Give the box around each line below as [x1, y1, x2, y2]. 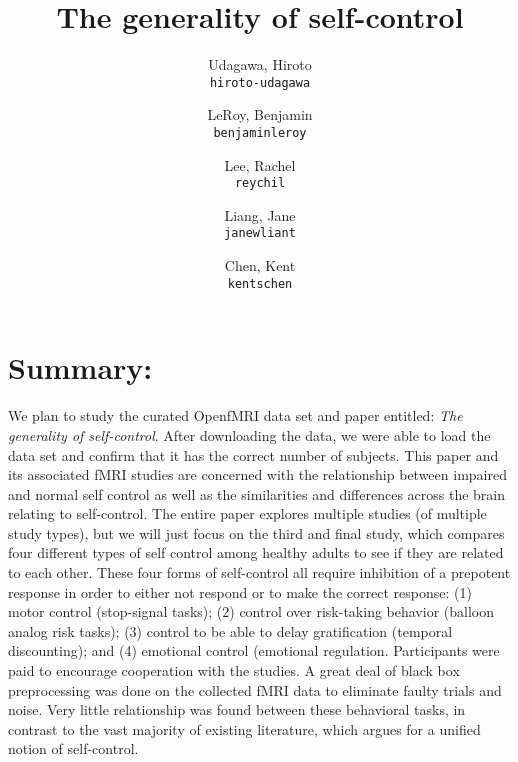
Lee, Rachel [224, 154, 296, 175]
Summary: [8, 347, 153, 388]
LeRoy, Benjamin [207, 104, 313, 125]
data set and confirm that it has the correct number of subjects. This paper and [8, 444, 499, 465]
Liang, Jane [224, 204, 296, 225]
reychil [234, 176, 286, 191]
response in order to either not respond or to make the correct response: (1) [8, 581, 472, 602]
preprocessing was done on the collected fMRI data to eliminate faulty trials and [8, 679, 502, 700]
